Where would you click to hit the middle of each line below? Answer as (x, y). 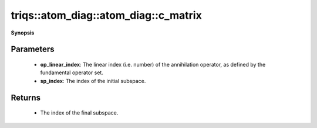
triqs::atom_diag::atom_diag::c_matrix (106, 15)
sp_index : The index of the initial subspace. (93, 81)
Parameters (33, 49)
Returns (26, 97)
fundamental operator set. (72, 72)
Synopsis (23, 33)
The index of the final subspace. (79, 113)
